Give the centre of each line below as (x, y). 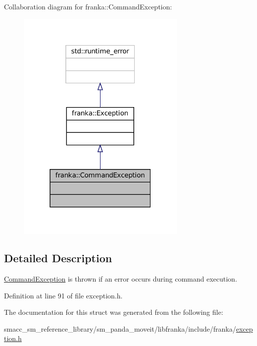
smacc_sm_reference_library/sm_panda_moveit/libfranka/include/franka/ (120, 328)
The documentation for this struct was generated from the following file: (114, 312)
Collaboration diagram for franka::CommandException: (88, 6)
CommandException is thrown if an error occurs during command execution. (121, 278)
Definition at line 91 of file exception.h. (63, 295)
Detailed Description (58, 258)
